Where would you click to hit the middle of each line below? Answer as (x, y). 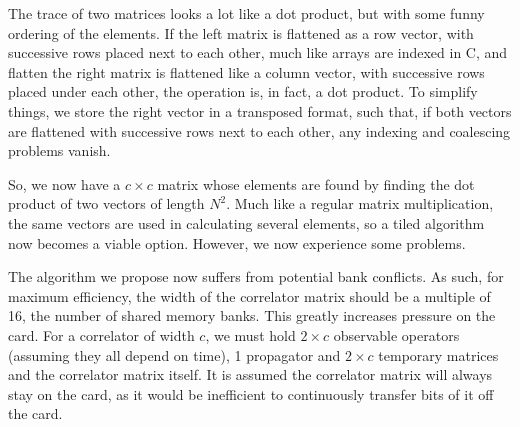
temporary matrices (438, 354)
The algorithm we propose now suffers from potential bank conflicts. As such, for (256, 276)
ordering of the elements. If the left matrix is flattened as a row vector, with (241, 32)
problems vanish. (59, 150)
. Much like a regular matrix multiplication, (360, 203)
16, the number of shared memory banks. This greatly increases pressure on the (252, 315)
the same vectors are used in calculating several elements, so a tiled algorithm (246, 222)
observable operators (396, 334)
